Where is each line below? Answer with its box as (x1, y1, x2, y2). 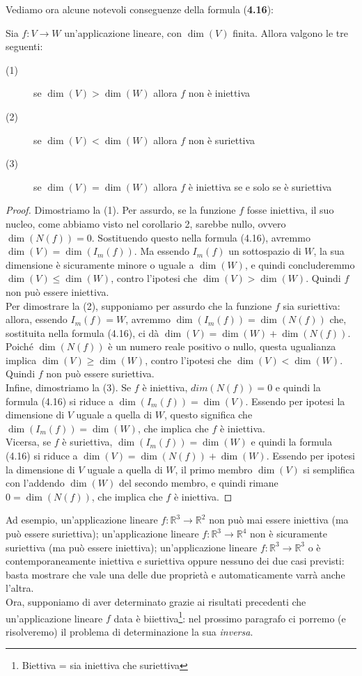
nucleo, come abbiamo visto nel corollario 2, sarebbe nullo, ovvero (6, 216, 286, 230)
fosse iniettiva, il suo (246, 203, 334, 217)
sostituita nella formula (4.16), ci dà (6, 325, 159, 340)
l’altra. (6, 581, 34, 595)
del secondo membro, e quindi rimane (118, 475, 278, 490)
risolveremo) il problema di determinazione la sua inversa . (6, 624, 253, 638)
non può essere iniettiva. (6, 284, 109, 299)
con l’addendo (6, 475, 65, 490)
